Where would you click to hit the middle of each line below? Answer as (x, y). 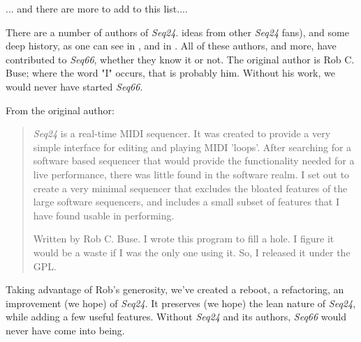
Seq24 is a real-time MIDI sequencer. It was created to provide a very (182, 133)
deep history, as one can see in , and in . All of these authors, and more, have (171, 46)
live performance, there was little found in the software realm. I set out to (191, 174)
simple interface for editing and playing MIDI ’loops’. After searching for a (192, 147)
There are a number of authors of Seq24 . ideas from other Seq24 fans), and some (177, 32)
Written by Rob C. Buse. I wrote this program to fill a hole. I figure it (184, 239)
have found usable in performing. (104, 215)
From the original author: (60, 110)
